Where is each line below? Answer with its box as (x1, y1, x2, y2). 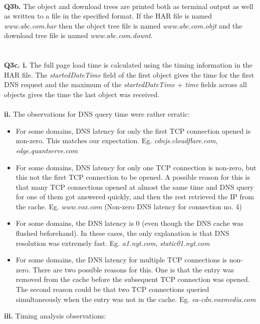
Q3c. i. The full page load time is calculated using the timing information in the (4, 60, 252, 70)
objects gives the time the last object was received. (4, 89, 160, 99)
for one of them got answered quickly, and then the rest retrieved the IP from (16, 191, 254, 202)
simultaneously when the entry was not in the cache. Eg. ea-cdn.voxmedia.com (16, 293, 256, 304)
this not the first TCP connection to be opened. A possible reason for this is (16, 172, 250, 182)
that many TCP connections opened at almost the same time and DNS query (16, 181, 254, 192)
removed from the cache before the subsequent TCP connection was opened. (16, 274, 250, 284)
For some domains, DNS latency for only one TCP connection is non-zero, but (16, 162, 256, 172)
